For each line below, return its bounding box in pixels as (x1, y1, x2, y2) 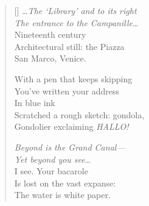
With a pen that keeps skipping (14, 72, 133, 85)
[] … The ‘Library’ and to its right (14, 4, 137, 16)
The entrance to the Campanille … (14, 16, 139, 29)
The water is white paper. (14, 188, 111, 201)
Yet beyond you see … (14, 152, 91, 165)
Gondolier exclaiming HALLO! (14, 120, 129, 133)
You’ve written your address (14, 84, 119, 97)
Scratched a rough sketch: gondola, (14, 108, 145, 121)
